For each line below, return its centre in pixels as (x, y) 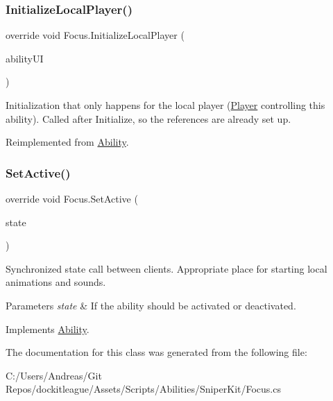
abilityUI (25, 58)
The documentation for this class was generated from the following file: (156, 352)
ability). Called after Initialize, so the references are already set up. (148, 118)
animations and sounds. (56, 282)
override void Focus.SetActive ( (72, 198)
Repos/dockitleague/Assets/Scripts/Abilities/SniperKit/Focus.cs (143, 389)
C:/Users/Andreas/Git (54, 375)
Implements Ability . (48, 329)
